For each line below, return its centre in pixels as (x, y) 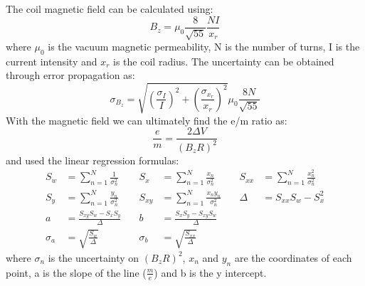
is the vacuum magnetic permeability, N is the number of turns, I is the (204, 47)
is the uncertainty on (94, 257)
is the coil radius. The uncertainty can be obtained (224, 61)
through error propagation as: (70, 75)
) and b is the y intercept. (210, 272)
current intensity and (52, 61)
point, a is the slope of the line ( (76, 272)
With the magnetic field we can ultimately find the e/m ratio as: (147, 120)
